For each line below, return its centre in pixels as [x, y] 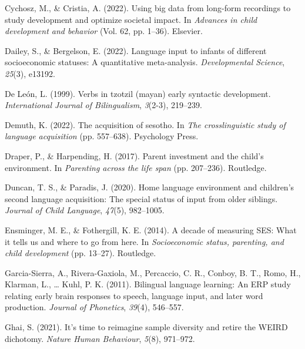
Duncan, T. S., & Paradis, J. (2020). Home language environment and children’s [150, 187]
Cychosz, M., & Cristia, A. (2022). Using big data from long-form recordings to [148, 8]
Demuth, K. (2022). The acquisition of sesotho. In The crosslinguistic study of [145, 124]
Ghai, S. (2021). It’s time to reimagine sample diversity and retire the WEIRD [146, 327]
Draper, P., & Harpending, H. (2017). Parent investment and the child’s [134, 155]
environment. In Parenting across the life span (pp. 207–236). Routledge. [136, 167]
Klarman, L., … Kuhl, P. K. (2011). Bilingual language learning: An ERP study [148, 284]
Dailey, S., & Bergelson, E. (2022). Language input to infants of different [136, 50]
